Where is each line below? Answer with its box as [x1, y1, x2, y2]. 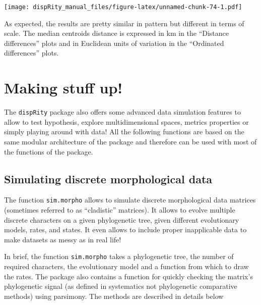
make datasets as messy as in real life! [4, 234, 121, 244]
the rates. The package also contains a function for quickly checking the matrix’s [4, 271, 253, 281]
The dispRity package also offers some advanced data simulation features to [4, 107, 241, 117]
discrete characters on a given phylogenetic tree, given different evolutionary [4, 214, 239, 225]
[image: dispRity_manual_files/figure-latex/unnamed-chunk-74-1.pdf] [4, 4, 242, 11]
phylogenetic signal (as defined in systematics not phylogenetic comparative [4, 281, 237, 291]
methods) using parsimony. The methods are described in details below [4, 290, 224, 301]
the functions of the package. [4, 146, 93, 157]
